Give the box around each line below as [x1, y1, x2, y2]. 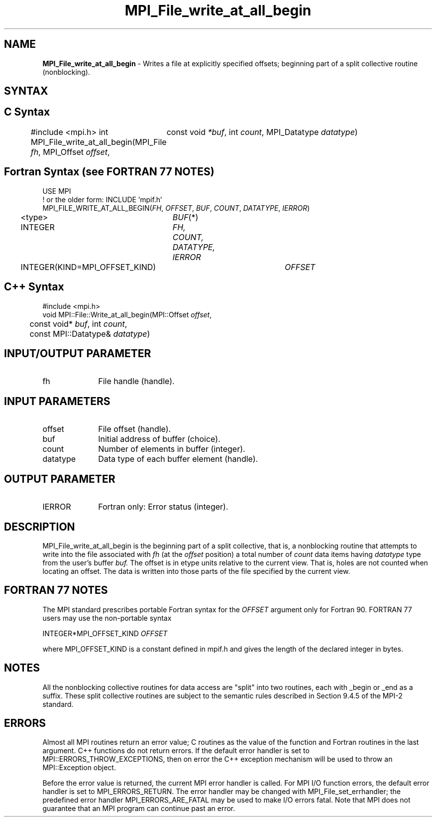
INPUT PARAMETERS [4, 395, 110, 408]
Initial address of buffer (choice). [98, 434, 220, 444]
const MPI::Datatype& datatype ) [29, 328, 150, 339]
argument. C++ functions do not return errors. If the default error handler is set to [42, 746, 310, 755]
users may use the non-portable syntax [42, 613, 172, 622]
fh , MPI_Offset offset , [30, 146, 110, 157]
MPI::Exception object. [42, 763, 116, 772]
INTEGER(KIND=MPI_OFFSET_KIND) [20, 262, 156, 272]
